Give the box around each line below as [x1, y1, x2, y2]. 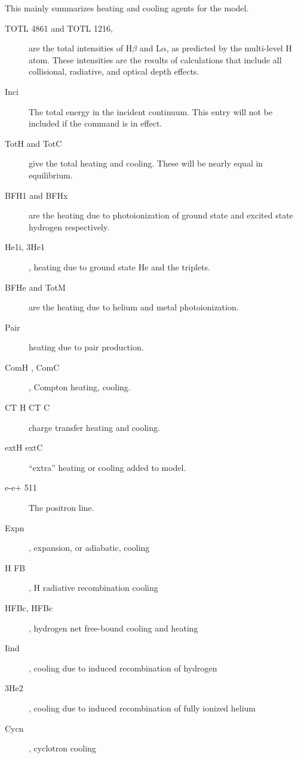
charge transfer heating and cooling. [29, 421, 160, 433]
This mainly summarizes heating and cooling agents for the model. [5, 2, 249, 14]
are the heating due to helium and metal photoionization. [29, 301, 239, 313]
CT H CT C [5, 401, 50, 414]
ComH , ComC [5, 360, 60, 373]
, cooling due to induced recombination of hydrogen [29, 661, 217, 674]
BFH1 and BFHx [5, 189, 68, 201]
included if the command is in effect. [29, 117, 162, 130]
